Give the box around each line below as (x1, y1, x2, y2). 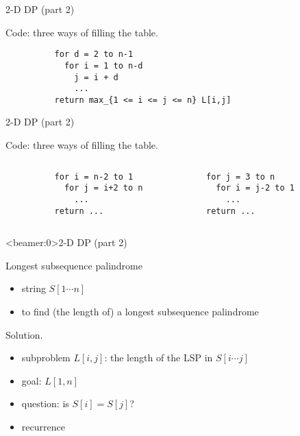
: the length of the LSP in (104, 350, 213, 365)
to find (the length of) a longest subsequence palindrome (21, 304, 259, 319)
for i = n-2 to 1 (54, 171, 134, 182)
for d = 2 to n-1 (54, 49, 134, 60)
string (21, 281, 46, 295)
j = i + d (74, 72, 118, 82)
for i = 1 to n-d (64, 60, 143, 71)
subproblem (21, 350, 71, 365)
